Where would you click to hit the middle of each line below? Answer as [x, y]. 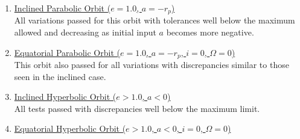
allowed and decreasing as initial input [85, 32]
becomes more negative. [210, 32]
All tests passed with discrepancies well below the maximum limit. [137, 108]
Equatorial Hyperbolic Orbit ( [70, 128]
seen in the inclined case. [60, 76]
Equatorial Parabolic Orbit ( [67, 52]
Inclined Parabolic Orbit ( [62, 8]
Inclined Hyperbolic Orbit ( [65, 97]
